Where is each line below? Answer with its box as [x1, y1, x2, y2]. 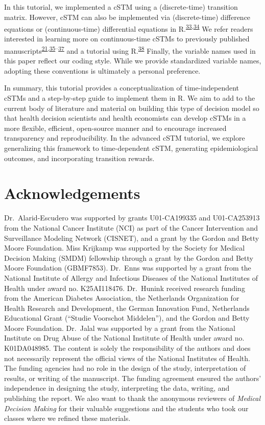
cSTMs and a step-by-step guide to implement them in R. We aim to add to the [4, 93, 255, 103]
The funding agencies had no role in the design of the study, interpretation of [4, 363, 246, 373]
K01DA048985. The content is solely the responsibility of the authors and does [4, 343, 251, 353]
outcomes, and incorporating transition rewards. [4, 152, 155, 163]
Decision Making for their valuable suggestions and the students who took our [4, 402, 249, 413]
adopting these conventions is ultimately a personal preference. [4, 65, 201, 76]
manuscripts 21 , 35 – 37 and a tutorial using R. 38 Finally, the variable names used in [4, 44, 256, 56]
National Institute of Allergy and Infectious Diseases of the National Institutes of [4, 272, 258, 283]
